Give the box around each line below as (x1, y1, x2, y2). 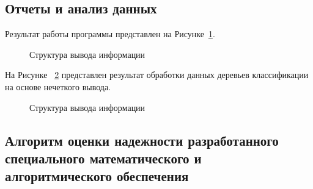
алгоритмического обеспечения (5, 166, 189, 185)
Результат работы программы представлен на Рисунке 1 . (5, 27, 215, 40)
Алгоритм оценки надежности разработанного (5, 130, 279, 149)
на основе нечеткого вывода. (5, 80, 111, 93)
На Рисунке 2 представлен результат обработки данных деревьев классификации (5, 68, 309, 81)
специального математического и (5, 148, 202, 167)
